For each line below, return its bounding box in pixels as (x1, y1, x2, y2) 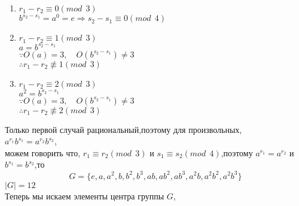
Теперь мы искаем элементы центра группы (5, 189, 164, 202)
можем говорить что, (5, 146, 81, 159)
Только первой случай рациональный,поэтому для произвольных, (5, 123, 242, 135)
